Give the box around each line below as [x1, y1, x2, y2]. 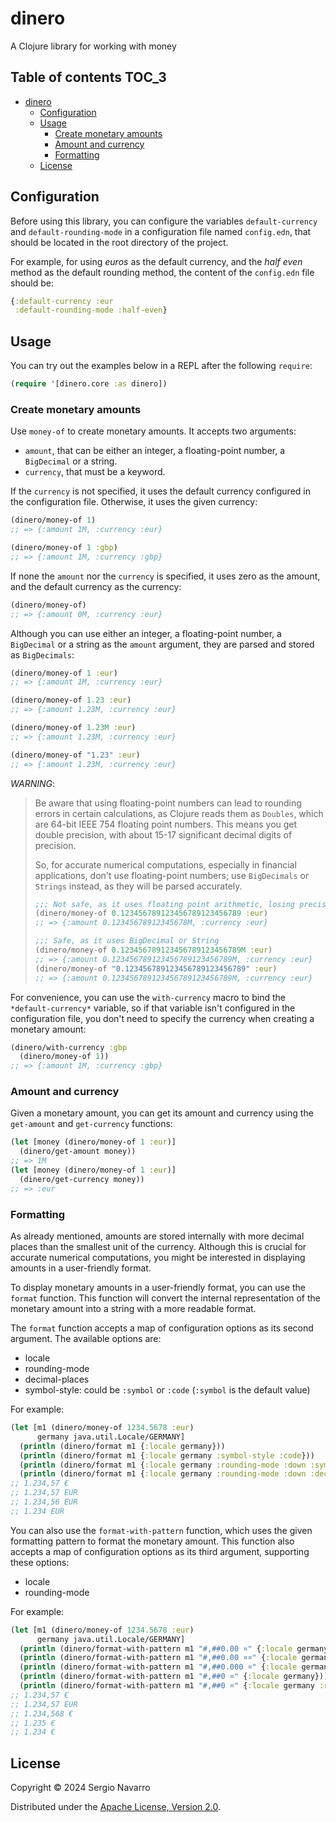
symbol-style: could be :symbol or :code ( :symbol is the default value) [24, 1384, 311, 1396]
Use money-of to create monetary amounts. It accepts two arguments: [10, 425, 297, 437]
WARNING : [10, 777, 56, 789]
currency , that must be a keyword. [24, 466, 166, 478]
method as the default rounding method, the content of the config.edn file [10, 266, 315, 278]
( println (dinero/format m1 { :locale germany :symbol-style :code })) [19, 1450, 315, 1461]
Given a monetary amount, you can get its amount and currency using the [10, 1107, 314, 1119]
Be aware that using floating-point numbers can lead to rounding [34, 797, 302, 809]
